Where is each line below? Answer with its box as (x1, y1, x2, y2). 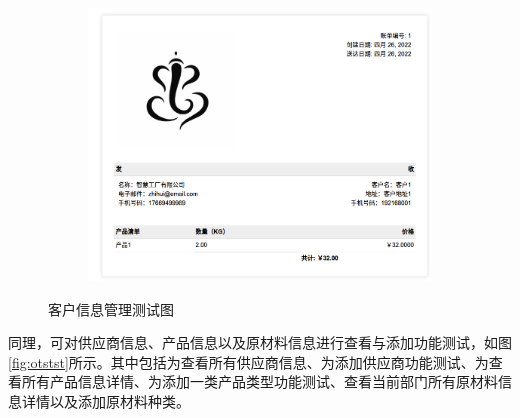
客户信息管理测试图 (48, 298, 174, 319)
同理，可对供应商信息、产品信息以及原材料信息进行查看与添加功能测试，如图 (8, 332, 512, 353)
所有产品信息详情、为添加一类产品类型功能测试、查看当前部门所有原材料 (21, 371, 498, 392)
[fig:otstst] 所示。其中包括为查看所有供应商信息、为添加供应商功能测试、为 (8, 351, 489, 372)
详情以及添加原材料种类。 (21, 390, 190, 411)
